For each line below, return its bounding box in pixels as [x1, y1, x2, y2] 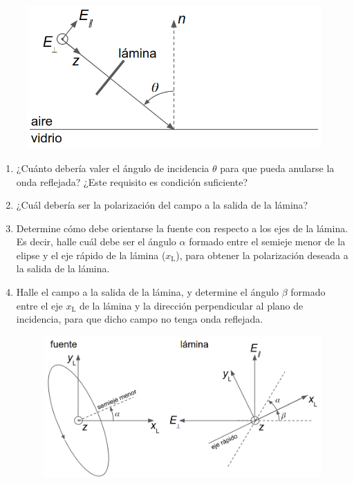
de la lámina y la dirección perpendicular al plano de [79, 298, 304, 312]
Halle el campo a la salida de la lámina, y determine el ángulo [16, 285, 279, 299]
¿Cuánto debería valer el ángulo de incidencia [16, 160, 209, 175]
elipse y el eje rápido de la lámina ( [16, 247, 166, 262]
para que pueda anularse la [220, 160, 335, 175]
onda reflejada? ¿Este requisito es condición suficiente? [16, 174, 248, 189]
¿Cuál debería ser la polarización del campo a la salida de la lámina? [16, 198, 308, 212]
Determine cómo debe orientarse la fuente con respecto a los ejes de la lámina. [16, 220, 348, 235]
